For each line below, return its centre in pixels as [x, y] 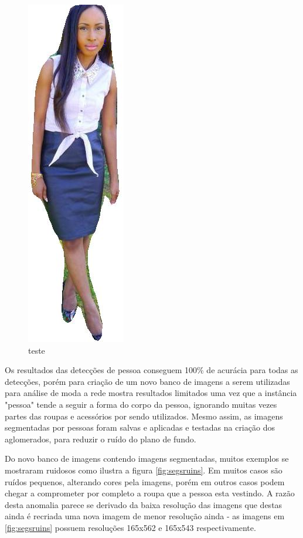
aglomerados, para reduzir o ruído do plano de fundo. [101, 439]
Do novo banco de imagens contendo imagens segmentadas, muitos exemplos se [147, 459]
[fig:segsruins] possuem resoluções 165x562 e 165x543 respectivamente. [130, 527]
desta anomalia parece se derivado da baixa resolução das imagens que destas [144, 504]
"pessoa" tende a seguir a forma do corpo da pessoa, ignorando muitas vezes [141, 404]
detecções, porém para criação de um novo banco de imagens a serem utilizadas [147, 381]
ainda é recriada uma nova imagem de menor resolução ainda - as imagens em [145, 516]
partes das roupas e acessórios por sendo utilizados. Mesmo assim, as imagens [144, 416]
